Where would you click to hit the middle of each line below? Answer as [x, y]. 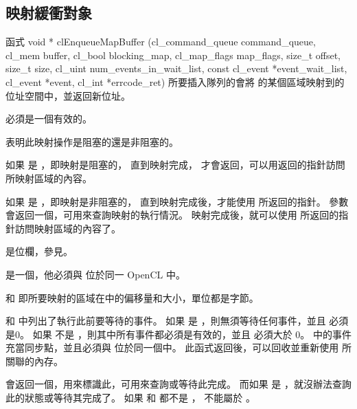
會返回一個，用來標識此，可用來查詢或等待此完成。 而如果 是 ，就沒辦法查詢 [178, 384]
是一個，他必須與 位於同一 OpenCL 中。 [95, 274]
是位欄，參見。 [39, 251]
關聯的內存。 [34, 361]
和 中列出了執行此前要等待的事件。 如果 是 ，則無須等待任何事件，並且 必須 [177, 321]
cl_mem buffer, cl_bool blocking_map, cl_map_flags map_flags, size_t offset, [173, 55]
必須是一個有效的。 [49, 119]
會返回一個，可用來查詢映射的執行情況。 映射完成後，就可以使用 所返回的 [172, 215]
